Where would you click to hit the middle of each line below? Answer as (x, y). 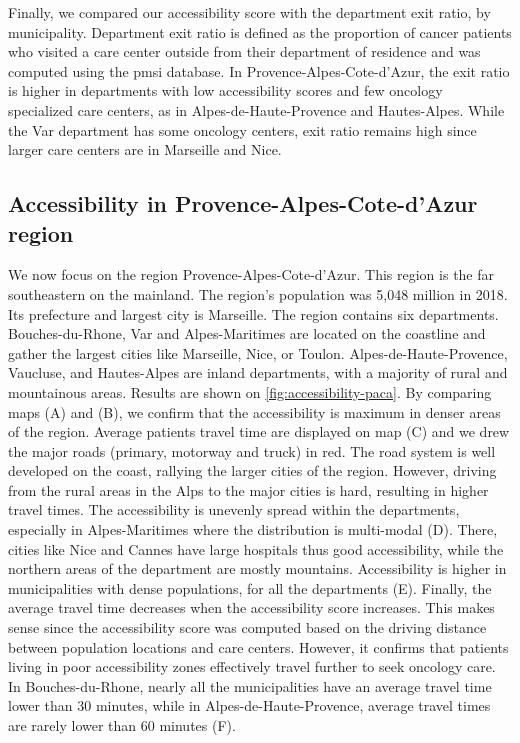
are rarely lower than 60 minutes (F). (122, 725)
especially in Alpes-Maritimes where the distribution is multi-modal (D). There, (253, 529)
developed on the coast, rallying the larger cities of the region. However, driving (252, 470)
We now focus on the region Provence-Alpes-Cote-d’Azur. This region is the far (251, 274)
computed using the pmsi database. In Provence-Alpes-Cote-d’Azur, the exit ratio (259, 70)
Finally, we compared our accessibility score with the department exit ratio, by (249, 12)
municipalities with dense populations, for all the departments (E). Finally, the (250, 587)
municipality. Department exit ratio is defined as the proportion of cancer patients (260, 31)
